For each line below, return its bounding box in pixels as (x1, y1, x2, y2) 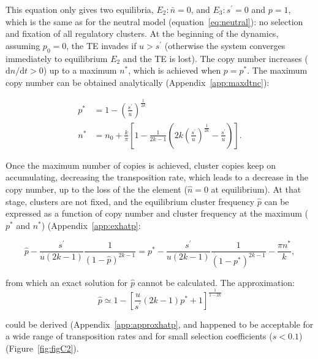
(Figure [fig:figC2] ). (6, 341, 79, 354)
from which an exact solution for (6, 276, 128, 288)
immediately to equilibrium (6, 52, 108, 64)
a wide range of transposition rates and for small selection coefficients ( (6, 330, 273, 342)
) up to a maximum (43, 64, 117, 77)
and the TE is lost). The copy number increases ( (123, 52, 308, 64)
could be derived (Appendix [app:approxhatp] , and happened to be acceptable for (6, 317, 314, 330)
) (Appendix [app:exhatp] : (41, 218, 141, 231)
